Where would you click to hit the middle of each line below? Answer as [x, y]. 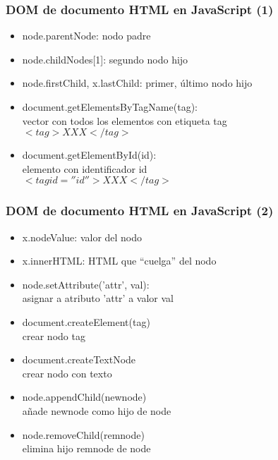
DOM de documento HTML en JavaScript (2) [140, 211]
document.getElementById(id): [89, 155]
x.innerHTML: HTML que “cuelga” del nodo [119, 261]
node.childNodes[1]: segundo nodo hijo [105, 59]
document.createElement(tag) [86, 321]
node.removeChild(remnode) [83, 434]
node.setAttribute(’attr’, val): [86, 284]
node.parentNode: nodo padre [86, 36]
